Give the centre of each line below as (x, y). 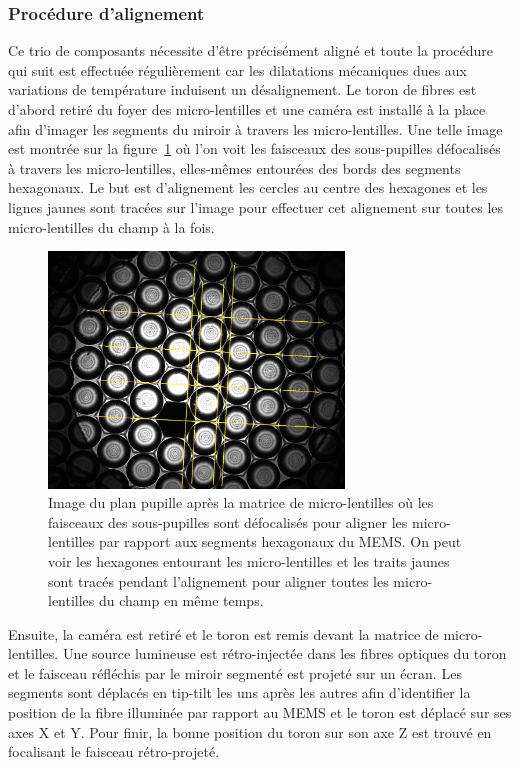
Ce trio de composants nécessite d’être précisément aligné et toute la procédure (251, 50)
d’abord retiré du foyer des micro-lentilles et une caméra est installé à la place (247, 109)
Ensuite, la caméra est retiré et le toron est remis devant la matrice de (223, 633)
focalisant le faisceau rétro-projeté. (114, 751)
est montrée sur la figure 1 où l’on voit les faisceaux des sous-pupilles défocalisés (254, 148)
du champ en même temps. (181, 600)
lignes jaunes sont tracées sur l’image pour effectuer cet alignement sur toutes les (256, 206)
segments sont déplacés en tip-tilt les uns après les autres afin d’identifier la (239, 692)
